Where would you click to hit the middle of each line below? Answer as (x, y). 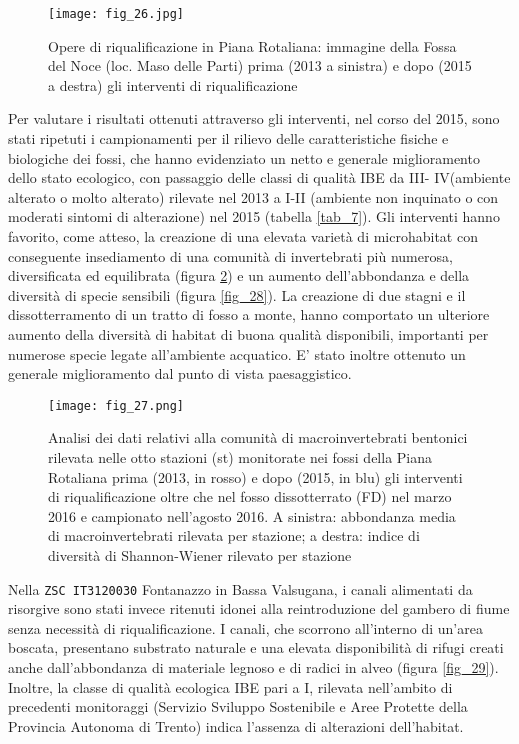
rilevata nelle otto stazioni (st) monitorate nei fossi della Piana (240, 457)
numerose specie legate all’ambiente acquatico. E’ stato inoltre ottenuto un (237, 353)
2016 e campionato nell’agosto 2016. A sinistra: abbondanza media (252, 515)
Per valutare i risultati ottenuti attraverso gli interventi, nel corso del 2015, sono (254, 118)
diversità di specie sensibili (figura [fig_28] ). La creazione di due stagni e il (237, 294)
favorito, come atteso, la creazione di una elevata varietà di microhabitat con (243, 236)
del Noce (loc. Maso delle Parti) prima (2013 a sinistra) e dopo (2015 (260, 65)
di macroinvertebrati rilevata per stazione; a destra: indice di (234, 535)
